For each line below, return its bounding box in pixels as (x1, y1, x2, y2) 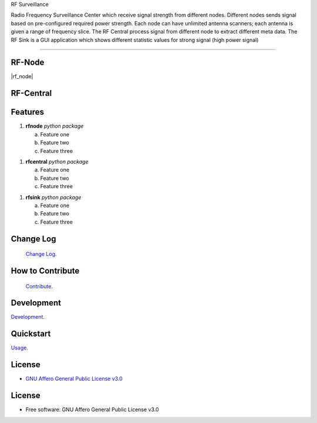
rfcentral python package (25, 158, 89, 165)
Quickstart (11, 329, 51, 339)
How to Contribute (11, 265, 80, 276)
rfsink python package (25, 194, 82, 201)
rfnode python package (25, 122, 84, 129)
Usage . (11, 344, 29, 351)
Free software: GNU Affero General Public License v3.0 (25, 406, 159, 413)
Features (11, 107, 44, 117)
